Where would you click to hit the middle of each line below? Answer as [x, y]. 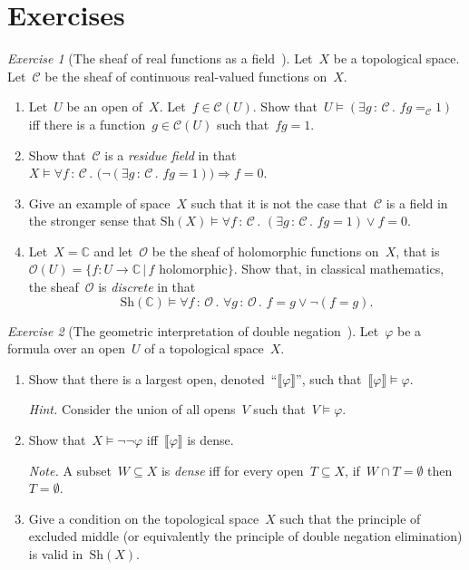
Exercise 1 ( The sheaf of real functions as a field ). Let [160, 58]
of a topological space [204, 348]
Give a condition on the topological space [144, 518]
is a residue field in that [171, 155]
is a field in [417, 203]
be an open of [105, 106]
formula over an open [66, 348]
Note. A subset [70, 470]
